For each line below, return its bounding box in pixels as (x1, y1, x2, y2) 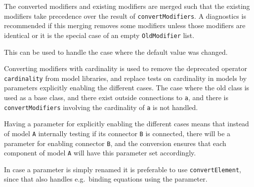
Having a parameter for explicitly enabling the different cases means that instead (4, 118, 249, 129)
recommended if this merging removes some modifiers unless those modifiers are (4, 20, 246, 31)
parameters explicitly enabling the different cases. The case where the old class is (4, 82, 250, 93)
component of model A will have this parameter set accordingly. (4, 148, 196, 158)
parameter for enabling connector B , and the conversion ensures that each (4, 138, 226, 148)
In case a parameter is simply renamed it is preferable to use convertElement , (4, 164, 241, 174)
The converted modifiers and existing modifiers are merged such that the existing (4, 1, 250, 11)
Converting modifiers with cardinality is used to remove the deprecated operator (4, 63, 248, 74)
